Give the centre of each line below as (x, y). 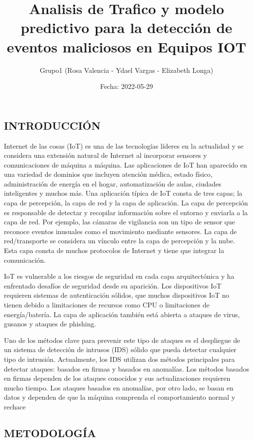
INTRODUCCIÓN (52, 125)
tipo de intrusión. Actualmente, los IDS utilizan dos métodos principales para (119, 359)
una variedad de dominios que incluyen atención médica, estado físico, (108, 174)
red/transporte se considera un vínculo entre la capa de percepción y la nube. (119, 241)
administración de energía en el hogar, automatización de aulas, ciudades (113, 183)
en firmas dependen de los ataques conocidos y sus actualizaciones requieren (117, 378)
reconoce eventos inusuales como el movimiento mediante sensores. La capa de (120, 231)
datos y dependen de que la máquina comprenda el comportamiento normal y (120, 397)
